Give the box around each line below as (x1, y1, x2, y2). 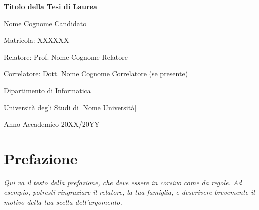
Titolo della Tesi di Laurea (4, 1, 97, 11)
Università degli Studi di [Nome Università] (4, 102, 137, 112)
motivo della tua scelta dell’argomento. (4, 197, 122, 207)
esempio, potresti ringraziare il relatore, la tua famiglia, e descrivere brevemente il (4, 187, 255, 197)
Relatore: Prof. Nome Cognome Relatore (4, 51, 128, 62)
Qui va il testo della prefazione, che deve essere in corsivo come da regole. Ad (4, 177, 242, 187)
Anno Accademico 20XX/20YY (4, 119, 100, 129)
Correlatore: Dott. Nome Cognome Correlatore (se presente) (4, 68, 188, 79)
